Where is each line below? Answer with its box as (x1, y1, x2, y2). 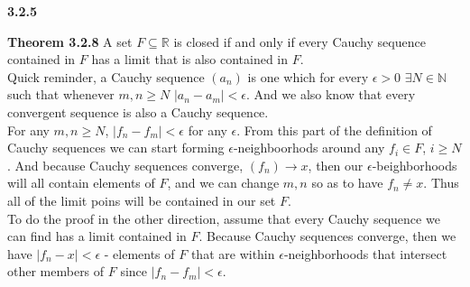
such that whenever (7, 85, 115, 104)
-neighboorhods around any (233, 138, 385, 157)
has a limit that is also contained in (91, 50, 289, 69)
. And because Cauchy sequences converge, (7, 155, 244, 174)
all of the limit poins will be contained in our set (7, 190, 276, 209)
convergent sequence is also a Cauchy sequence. (7, 102, 269, 121)
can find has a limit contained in (7, 227, 187, 245)
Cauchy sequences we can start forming (7, 138, 225, 157)
